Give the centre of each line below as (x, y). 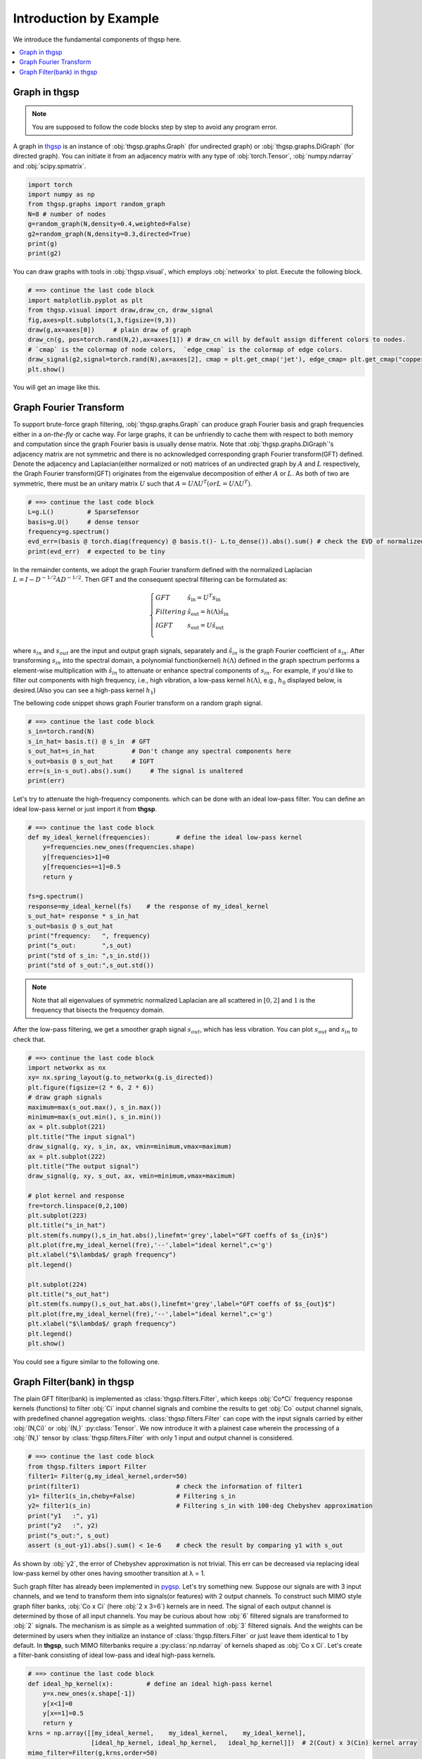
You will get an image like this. (57, 388)
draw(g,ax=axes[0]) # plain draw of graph (109, 330)
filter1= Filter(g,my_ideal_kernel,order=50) (108, 1477)
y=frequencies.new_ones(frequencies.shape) (119, 847)
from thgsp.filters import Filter (87, 1466)
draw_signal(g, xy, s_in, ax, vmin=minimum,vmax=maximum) (130, 1147)
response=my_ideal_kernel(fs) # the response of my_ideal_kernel (148, 906)
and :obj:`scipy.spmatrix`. (50, 166)
